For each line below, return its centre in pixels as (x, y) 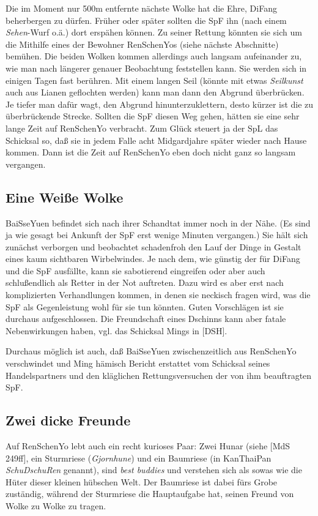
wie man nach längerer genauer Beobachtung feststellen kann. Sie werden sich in (156, 68)
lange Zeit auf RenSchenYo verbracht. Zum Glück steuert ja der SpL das (142, 128)
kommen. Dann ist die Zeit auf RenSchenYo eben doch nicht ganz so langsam (151, 152)
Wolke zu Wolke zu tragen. (56, 506)
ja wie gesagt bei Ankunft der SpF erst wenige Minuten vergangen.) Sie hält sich (157, 235)
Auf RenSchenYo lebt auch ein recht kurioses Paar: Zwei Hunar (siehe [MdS (148, 446)
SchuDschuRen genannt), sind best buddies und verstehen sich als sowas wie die (154, 470)
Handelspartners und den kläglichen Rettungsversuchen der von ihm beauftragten (159, 375)
